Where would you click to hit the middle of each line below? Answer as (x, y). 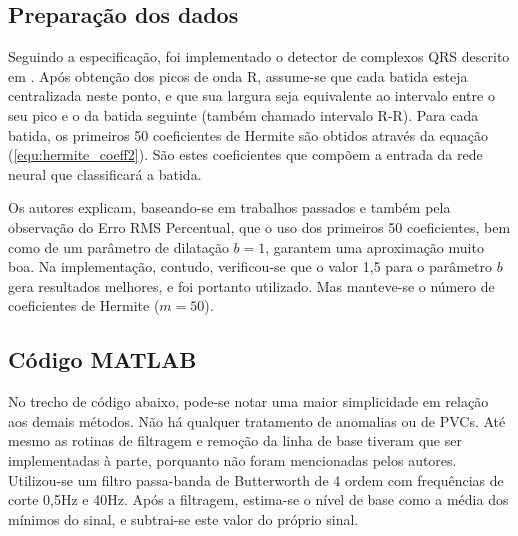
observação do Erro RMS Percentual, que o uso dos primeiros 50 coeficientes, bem (259, 226)
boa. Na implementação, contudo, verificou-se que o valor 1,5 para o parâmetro (250, 266)
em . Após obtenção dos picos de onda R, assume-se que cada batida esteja (238, 75)
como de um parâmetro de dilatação (118, 246)
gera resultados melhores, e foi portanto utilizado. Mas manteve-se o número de (251, 285)
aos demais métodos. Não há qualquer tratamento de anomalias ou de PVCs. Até (257, 420)
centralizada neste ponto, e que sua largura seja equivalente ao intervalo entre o (251, 95)
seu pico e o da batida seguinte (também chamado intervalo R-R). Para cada (243, 114)
